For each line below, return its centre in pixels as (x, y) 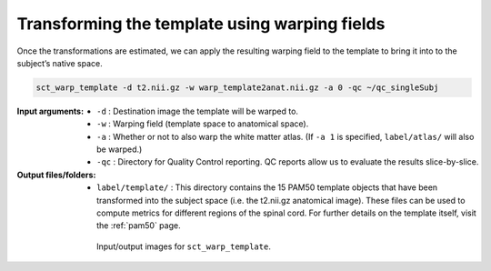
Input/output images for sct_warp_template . (184, 246)
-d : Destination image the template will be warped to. (198, 111)
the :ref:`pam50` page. (139, 226)
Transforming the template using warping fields (201, 24)
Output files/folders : (56, 175)
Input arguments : (50, 111)
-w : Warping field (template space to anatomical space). (203, 124)
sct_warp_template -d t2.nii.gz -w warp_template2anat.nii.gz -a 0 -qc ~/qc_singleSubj (237, 87)
